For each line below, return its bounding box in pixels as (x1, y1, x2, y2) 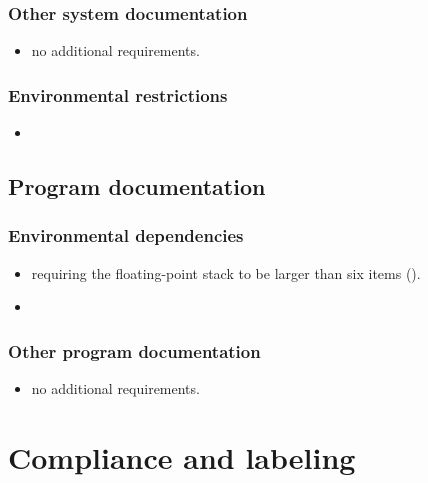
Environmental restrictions (8, 82, 228, 107)
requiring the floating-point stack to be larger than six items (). (31, 262, 421, 283)
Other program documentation (8, 338, 261, 363)
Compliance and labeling (8, 436, 356, 477)
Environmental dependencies (8, 223, 244, 248)
